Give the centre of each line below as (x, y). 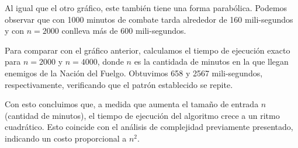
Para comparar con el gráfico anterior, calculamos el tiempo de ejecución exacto (148, 50)
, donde (110, 61)
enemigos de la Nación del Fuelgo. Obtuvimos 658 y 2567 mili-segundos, (134, 73)
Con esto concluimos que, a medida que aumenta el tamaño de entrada (132, 104)
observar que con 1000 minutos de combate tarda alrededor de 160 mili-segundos (149, 19)
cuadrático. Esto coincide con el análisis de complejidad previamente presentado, (149, 127)
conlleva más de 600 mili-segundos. (124, 31)
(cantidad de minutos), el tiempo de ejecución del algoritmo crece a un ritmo (142, 115)
